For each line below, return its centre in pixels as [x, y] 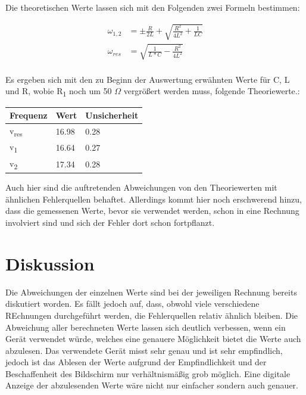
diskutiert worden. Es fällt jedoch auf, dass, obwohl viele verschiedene [132, 304]
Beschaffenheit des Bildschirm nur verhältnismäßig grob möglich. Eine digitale [148, 373]
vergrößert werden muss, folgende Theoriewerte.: [212, 91]
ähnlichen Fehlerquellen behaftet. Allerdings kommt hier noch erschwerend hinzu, [154, 199]
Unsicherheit [112, 115]
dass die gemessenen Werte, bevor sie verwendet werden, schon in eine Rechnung [152, 211]
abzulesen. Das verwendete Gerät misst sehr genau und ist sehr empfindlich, [144, 350]
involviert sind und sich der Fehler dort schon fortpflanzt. [110, 222]
